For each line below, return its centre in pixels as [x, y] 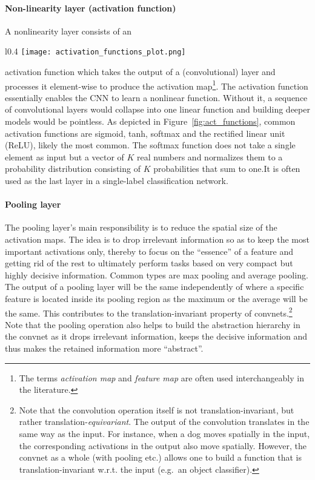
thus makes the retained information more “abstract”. [104, 348]
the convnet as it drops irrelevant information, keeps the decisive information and [156, 336]
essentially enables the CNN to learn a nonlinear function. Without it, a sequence [156, 97]
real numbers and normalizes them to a [210, 156]
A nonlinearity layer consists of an [68, 31]
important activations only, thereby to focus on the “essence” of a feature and [149, 251]
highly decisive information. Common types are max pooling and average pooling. [157, 275]
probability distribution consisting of [73, 169]
